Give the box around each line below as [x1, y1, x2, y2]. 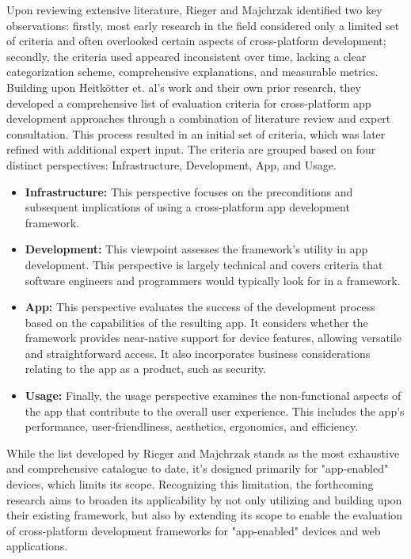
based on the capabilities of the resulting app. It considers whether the [25, 314, 368, 330]
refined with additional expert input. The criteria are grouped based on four [6, 141, 376, 158]
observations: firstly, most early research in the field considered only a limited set [6, 17, 400, 33]
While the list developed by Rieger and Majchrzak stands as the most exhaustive [6, 444, 400, 461]
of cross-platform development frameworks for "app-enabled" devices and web [6, 522, 381, 538]
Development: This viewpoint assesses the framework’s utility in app [25, 241, 368, 257]
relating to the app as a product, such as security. [25, 360, 266, 377]
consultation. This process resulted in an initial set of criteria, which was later [6, 125, 386, 142]
